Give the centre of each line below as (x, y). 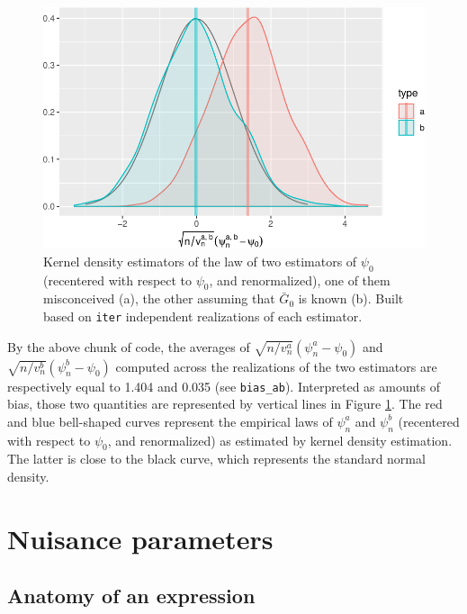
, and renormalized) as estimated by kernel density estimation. (280, 440)
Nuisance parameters (140, 538)
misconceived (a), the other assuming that (159, 298)
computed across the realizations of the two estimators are (276, 366)
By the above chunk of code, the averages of (129, 346)
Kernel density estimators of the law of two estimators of (200, 261)
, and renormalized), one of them (300, 280)
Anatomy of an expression (131, 596)
